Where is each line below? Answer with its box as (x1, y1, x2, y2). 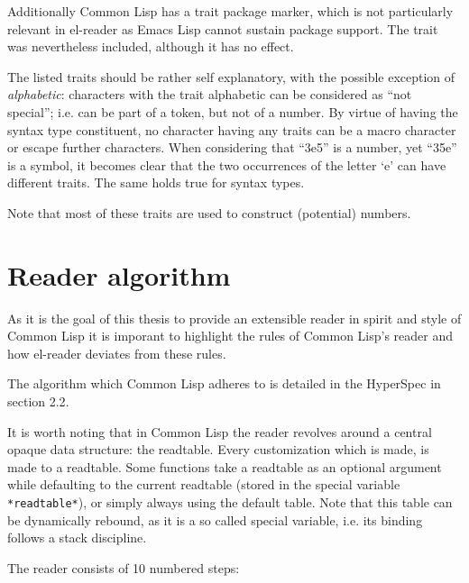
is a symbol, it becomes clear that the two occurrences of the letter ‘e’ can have (7, 155, 446, 174)
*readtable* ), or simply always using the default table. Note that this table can (7, 493, 453, 511)
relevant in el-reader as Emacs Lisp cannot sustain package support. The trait (7, 19, 438, 38)
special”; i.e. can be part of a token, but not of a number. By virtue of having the (7, 102, 458, 121)
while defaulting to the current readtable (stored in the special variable (7, 475, 400, 494)
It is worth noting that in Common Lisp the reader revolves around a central (7, 422, 432, 441)
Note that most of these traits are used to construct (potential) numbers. (7, 203, 411, 222)
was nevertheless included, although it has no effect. (7, 37, 294, 56)
